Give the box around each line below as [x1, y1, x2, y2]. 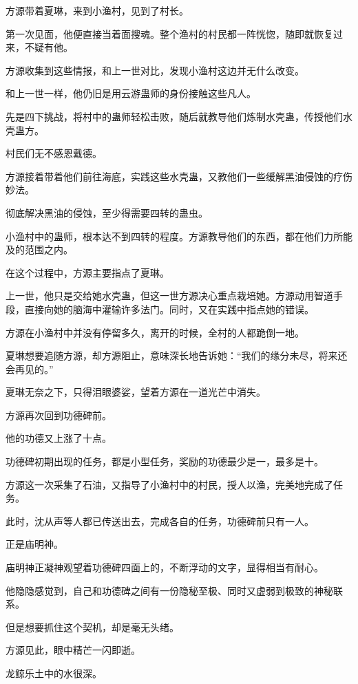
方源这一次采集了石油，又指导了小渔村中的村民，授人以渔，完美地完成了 [6, 477, 333, 491]
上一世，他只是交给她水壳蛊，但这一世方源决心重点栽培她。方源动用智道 [6, 288, 333, 303]
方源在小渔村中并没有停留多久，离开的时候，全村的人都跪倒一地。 [6, 325, 304, 339]
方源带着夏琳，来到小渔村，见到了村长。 [6, 3, 189, 17]
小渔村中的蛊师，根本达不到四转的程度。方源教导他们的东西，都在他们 [6, 228, 324, 243]
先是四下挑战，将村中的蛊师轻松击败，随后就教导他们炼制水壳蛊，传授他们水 [6, 109, 352, 123]
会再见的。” [6, 361, 54, 376]
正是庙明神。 [6, 537, 63, 551]
